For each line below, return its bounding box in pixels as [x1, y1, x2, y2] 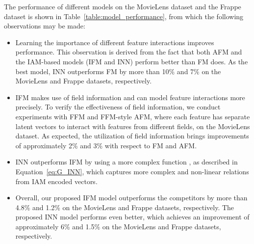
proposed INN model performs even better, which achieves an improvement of [15, 212, 250, 222]
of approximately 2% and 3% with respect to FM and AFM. [15, 140, 197, 150]
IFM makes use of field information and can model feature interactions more [15, 92, 245, 102]
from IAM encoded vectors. [15, 176, 98, 186]
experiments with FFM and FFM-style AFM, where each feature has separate [15, 111, 250, 121]
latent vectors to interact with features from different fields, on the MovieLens [15, 121, 250, 131]
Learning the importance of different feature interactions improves [15, 37, 214, 47]
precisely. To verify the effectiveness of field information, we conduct [15, 102, 221, 112]
